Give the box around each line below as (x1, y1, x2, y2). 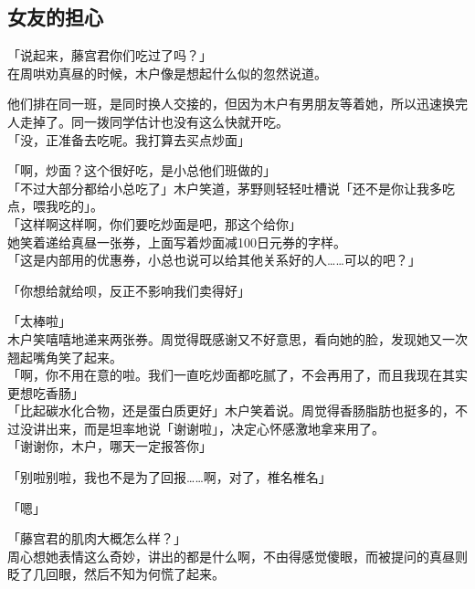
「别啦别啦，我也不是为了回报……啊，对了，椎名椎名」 (7, 468, 332, 487)
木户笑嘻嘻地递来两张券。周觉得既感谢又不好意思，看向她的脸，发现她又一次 (7, 329, 468, 348)
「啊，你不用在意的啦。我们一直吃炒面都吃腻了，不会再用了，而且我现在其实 (7, 365, 468, 384)
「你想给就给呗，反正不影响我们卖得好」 (7, 280, 250, 300)
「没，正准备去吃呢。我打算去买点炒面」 (7, 130, 250, 149)
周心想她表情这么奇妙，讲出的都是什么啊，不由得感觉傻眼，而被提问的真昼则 (7, 546, 468, 565)
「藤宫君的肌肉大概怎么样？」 (7, 529, 186, 548)
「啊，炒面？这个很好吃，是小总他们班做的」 (7, 161, 276, 180)
